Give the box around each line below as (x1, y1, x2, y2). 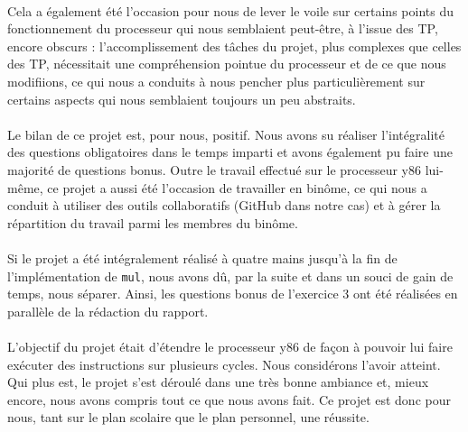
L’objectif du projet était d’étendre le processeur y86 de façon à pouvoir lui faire (7, 336, 453, 355)
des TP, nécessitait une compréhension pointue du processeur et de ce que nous (7, 54, 446, 73)
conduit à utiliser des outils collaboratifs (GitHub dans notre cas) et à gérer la (7, 196, 441, 215)
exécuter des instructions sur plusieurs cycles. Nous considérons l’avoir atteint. (7, 354, 441, 373)
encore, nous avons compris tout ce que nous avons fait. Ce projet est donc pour (7, 390, 451, 409)
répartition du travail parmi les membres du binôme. (7, 213, 298, 232)
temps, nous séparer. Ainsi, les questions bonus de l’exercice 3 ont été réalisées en (7, 284, 458, 303)
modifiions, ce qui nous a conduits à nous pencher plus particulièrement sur (7, 71, 426, 90)
